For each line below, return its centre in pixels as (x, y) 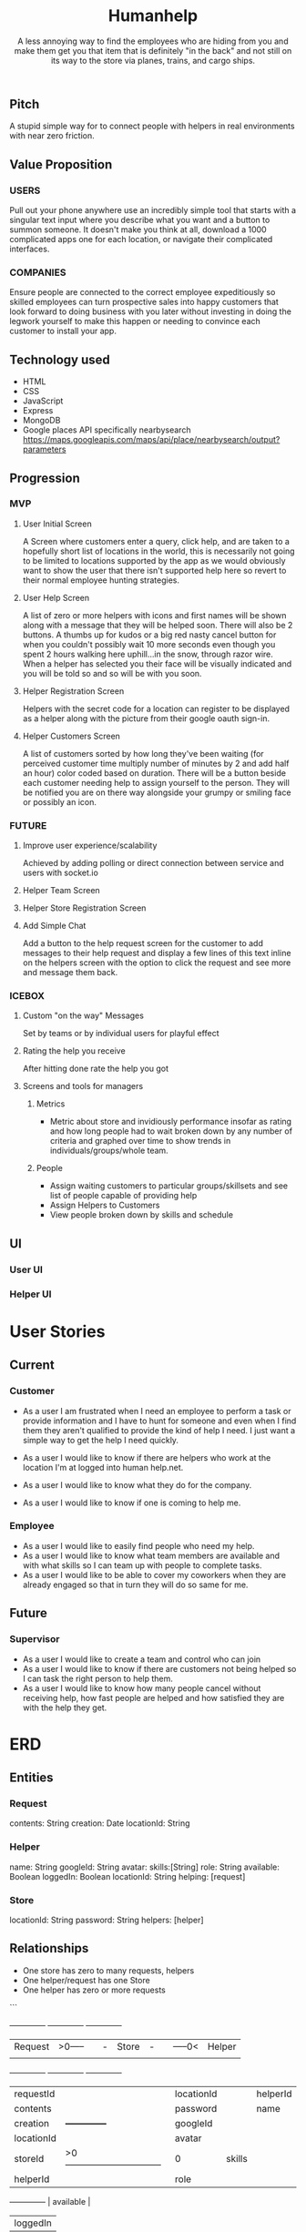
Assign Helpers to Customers (105, 1205)
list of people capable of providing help (123, 1196)
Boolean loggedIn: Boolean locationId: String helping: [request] (127, 1876)
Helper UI (31, 1294)
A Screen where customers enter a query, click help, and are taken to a (156, 541)
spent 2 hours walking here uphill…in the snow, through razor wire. (148, 654)
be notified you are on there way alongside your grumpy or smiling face (157, 792)
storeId (29, 2158)
